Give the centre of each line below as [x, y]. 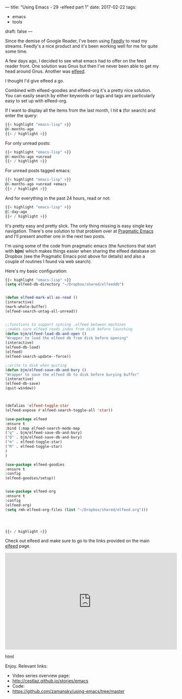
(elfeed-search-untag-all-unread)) [41, 311]
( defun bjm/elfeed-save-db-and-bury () [46, 370]
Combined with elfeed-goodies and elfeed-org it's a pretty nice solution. [78, 90]
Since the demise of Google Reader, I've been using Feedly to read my [76, 41]
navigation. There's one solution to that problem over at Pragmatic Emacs [79, 231]
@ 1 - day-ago [16, 212]
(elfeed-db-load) [23, 348]
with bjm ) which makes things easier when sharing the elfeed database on [80, 251]
